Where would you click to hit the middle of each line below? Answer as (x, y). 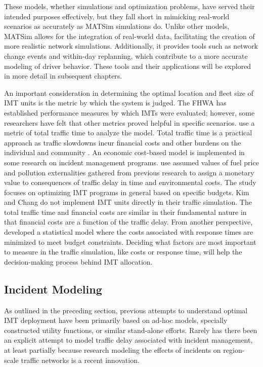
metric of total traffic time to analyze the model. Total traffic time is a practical (128, 133)
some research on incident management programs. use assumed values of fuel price (131, 162)
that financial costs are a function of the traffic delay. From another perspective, (128, 222)
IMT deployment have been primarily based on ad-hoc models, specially (116, 320)
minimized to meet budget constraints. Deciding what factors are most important (130, 242)
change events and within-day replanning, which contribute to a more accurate (126, 56)
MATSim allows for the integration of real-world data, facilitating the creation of (129, 36)
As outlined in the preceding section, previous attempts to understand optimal (126, 310)
